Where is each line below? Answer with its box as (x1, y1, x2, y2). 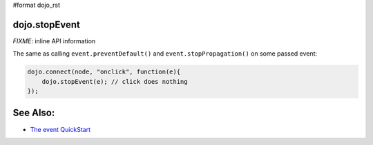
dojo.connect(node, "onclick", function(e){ (27, 68, 181, 76)
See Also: (12, 107, 55, 119)
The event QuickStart (30, 125, 91, 133)
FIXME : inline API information (12, 36, 96, 45)
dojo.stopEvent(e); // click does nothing (41, 78, 188, 85)
